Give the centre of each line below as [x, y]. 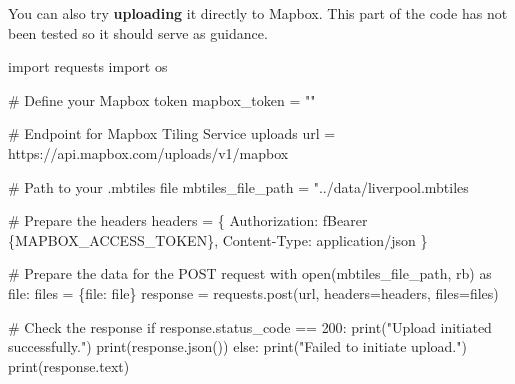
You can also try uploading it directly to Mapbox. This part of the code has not [258, 13]
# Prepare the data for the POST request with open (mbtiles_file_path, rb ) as [250, 273]
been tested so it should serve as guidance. [138, 32]
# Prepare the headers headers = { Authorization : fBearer [188, 220]
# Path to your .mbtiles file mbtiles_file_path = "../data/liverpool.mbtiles [238, 186]
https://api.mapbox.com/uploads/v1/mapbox [148, 152]
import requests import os [88, 66]
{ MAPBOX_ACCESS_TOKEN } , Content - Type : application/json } [218, 239]
